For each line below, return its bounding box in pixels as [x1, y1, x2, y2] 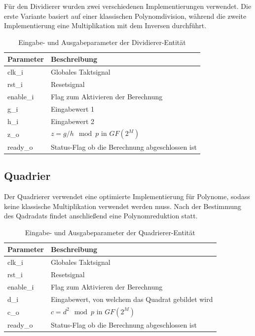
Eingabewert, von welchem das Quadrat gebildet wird [50, 294, 213, 304]
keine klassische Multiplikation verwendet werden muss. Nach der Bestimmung [4, 201, 242, 211]
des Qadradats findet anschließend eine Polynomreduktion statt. [4, 210, 198, 221]
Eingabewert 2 [50, 116, 95, 126]
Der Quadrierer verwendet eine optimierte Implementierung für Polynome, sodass [4, 191, 250, 201]
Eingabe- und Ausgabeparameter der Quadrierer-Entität [25, 227, 195, 237]
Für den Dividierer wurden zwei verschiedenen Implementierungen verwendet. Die [4, 1, 252, 11]
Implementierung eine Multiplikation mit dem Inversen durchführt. [4, 20, 207, 31]
